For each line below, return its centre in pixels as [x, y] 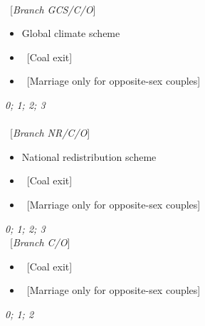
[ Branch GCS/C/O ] [53, 9]
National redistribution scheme [89, 156]
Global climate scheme [71, 33]
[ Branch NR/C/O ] [50, 133]
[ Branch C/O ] [40, 242]
